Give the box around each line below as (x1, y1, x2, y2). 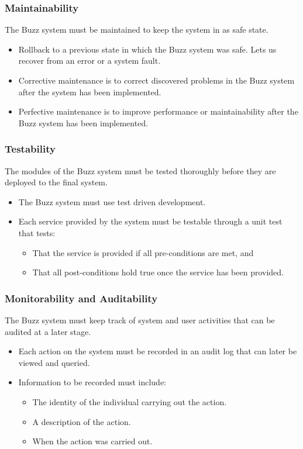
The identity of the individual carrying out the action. (32, 395, 227, 407)
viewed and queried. (18, 356, 90, 368)
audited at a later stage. (5, 325, 91, 337)
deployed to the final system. (5, 176, 108, 188)
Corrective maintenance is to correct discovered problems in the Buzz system (18, 74, 295, 86)
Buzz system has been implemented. (18, 116, 149, 129)
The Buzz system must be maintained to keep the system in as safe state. (5, 23, 268, 36)
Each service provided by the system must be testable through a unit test (18, 215, 283, 227)
